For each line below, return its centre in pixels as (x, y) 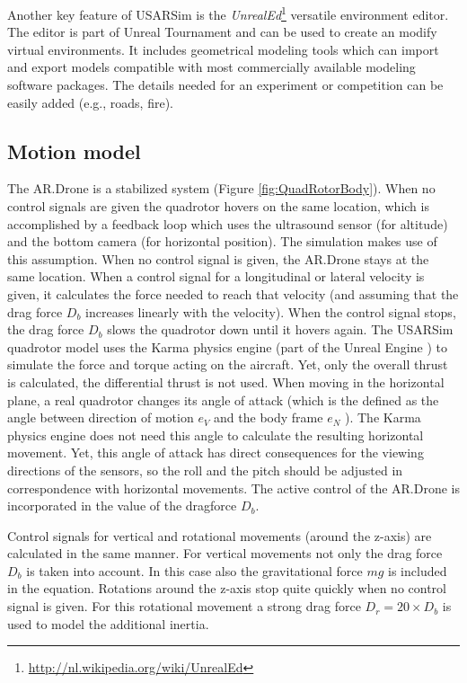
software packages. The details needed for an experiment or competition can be (225, 85)
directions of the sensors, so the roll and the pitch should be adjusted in (205, 470)
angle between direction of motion (101, 417)
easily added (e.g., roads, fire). (90, 102)
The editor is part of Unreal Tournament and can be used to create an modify (222, 32)
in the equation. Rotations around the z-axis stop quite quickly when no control (227, 588)
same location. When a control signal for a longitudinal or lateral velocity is (216, 276)
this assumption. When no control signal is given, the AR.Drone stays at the (218, 258)
